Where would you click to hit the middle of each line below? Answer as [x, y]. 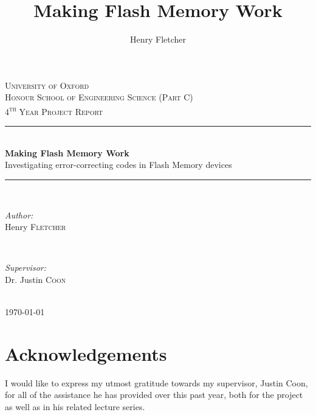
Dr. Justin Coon [36, 279]
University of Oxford [47, 85]
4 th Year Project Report [54, 110]
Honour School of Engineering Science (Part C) [99, 97]
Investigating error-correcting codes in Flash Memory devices [118, 165]
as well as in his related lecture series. [75, 406]
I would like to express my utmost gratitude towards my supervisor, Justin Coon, [156, 382]
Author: [19, 214]
